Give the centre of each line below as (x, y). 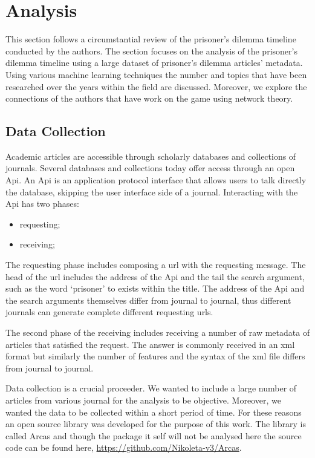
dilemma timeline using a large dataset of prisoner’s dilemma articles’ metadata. (154, 63)
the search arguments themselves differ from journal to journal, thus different (148, 300)
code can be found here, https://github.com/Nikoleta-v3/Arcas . (124, 447)
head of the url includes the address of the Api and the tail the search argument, (155, 276)
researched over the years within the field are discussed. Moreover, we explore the (156, 86)
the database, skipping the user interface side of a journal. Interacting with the (152, 191)
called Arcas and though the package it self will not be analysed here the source (154, 435)
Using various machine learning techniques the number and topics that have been (156, 74)
